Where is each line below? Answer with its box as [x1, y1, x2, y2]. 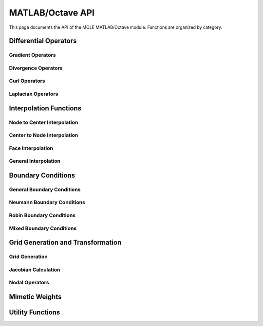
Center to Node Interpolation [9, 132, 78, 138]
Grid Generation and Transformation [9, 239, 122, 247]
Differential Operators [9, 37, 77, 45]
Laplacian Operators [9, 90, 58, 97]
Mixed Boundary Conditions [9, 225, 77, 232]
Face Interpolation [9, 145, 54, 152]
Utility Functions [9, 308, 60, 316]
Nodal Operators [9, 279, 49, 286]
